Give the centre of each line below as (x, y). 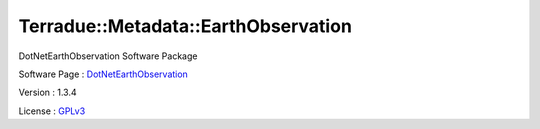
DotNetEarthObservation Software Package (108, 56)
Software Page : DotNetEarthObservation (103, 74)
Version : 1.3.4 (47, 92)
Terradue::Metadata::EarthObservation (185, 26)
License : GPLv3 (52, 111)
